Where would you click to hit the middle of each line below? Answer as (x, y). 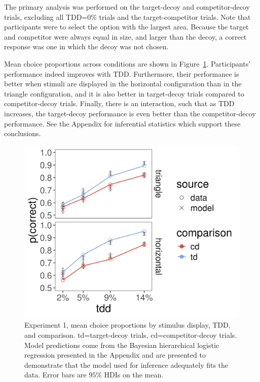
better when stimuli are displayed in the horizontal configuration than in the (123, 84)
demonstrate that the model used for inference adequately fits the (126, 364)
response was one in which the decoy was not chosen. (86, 46)
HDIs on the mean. (134, 375)
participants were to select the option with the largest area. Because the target (126, 27)
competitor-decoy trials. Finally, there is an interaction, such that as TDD (119, 103)
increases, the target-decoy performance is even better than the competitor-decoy (130, 113)
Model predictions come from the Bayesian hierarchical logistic (122, 345)
